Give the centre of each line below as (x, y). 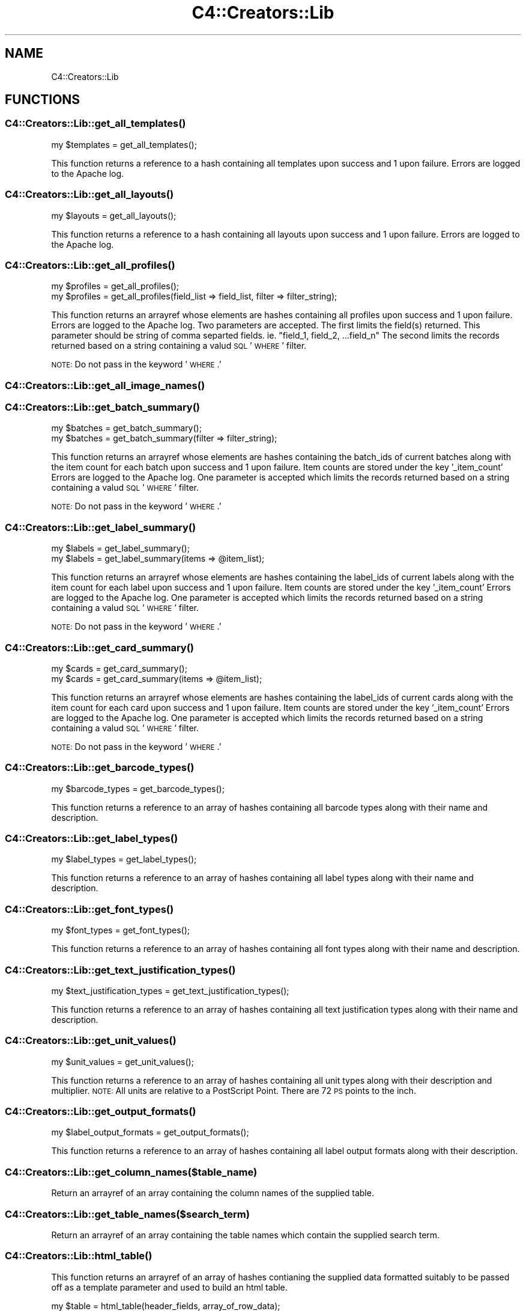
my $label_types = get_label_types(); (124, 859)
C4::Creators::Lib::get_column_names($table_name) (131, 1172)
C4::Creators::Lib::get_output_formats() (101, 1112)
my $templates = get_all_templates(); (124, 144)
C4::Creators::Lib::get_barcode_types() (100, 768)
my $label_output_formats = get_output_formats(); (150, 1132)
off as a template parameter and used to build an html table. (169, 1287)
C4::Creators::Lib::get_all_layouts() (89, 195)
